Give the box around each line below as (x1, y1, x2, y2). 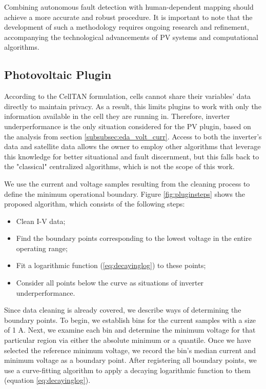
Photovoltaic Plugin (4, 67, 112, 83)
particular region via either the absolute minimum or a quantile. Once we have (4, 335, 251, 345)
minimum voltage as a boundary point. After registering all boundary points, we (4, 355, 257, 365)
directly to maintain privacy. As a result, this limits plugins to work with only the (4, 100, 261, 111)
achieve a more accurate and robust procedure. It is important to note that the (4, 11, 253, 22)
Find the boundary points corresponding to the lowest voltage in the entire (16, 233, 252, 243)
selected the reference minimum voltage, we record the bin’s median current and (4, 344, 256, 355)
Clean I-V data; (16, 215, 66, 226)
